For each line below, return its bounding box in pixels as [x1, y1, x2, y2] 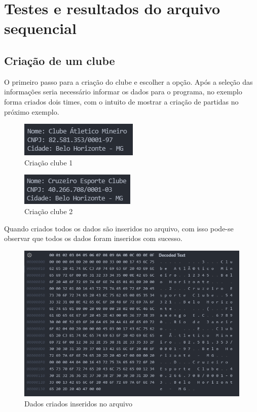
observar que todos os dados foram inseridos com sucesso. [4, 233, 182, 244]
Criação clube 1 [24, 157, 73, 167]
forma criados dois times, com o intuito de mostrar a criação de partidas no [4, 96, 239, 107]
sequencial [4, 18, 77, 39]
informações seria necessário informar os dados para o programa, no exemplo [4, 86, 242, 97]
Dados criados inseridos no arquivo [24, 398, 132, 408]
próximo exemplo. [4, 106, 59, 117]
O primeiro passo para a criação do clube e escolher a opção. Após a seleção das [4, 76, 253, 87]
